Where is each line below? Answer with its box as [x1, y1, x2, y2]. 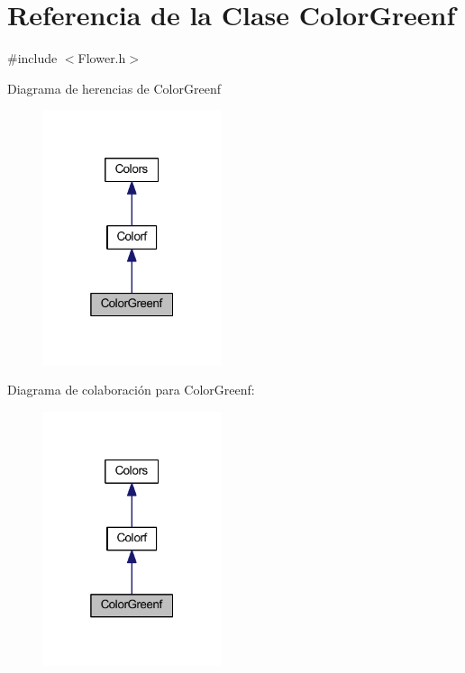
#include [7, 49, 58, 68]
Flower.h [77, 49, 126, 68]
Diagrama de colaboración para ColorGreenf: [7, 380, 255, 399]
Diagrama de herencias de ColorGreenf [7, 78, 221, 97]
